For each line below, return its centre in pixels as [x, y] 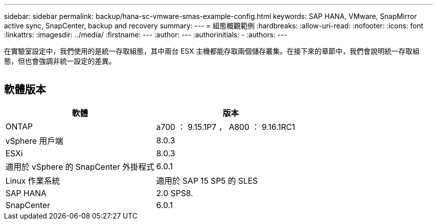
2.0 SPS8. [175, 193]
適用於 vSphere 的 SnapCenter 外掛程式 [80, 167]
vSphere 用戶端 [34, 141]
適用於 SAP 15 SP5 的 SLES [207, 180]
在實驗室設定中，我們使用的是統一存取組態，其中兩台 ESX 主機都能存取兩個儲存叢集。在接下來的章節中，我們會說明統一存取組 [212, 51]
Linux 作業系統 [33, 180]
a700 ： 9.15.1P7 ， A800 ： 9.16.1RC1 [226, 127]
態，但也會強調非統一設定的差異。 [60, 61]
